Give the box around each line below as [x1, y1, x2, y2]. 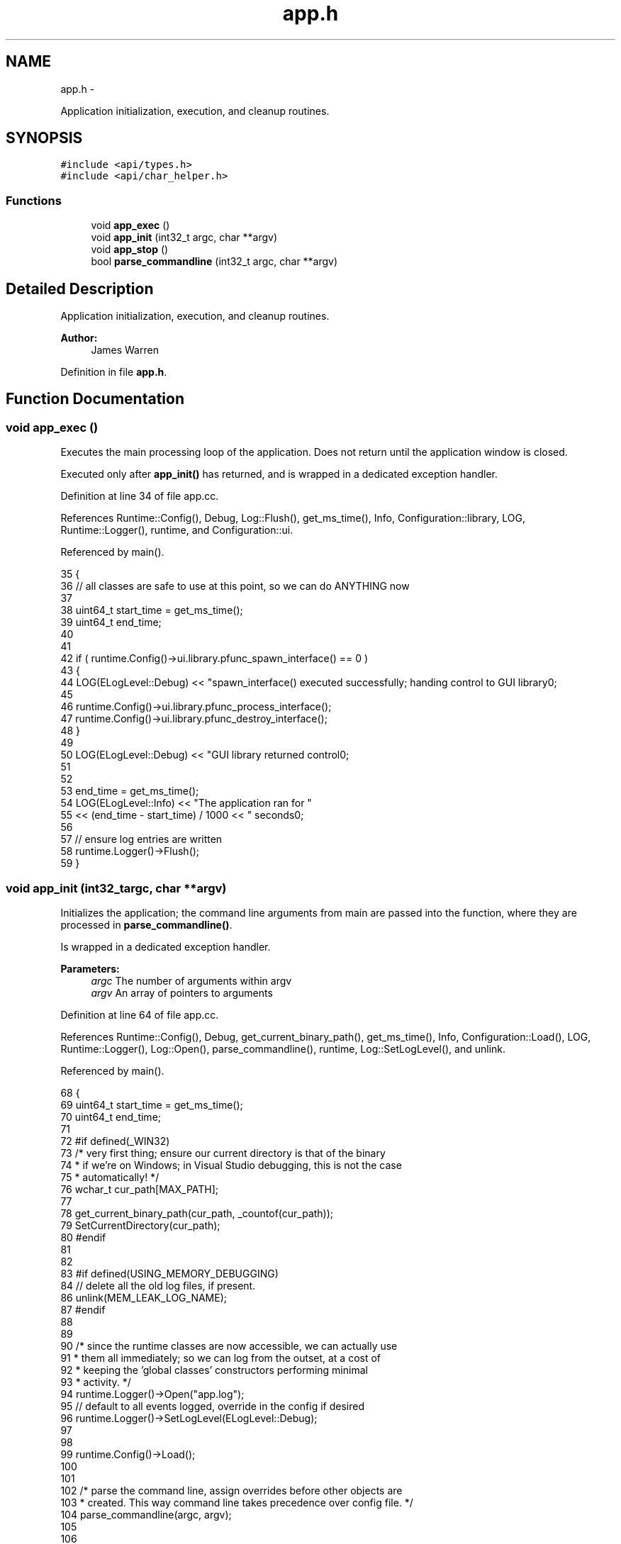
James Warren [91, 344, 159, 357]
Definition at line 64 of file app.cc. [60, 1009, 219, 1021]
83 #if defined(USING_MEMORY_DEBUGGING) [60, 1268, 279, 1280]
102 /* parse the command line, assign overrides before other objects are [60, 1484, 403, 1497]
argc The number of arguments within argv [91, 975, 292, 987]
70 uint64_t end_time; [60, 1111, 162, 1123]
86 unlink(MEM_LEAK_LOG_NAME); [60, 1292, 228, 1304]
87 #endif [60, 1304, 106, 1316]
